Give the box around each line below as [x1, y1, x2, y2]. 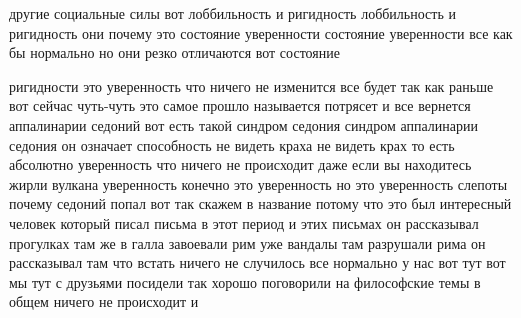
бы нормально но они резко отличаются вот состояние [9, 42, 340, 63]
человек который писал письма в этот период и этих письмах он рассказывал [9, 212, 479, 233]
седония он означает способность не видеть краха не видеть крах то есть [9, 134, 455, 155]
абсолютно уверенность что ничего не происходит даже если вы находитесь [9, 154, 472, 175]
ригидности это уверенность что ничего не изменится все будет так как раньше [9, 75, 494, 96]
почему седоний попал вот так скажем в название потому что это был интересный [9, 193, 512, 214]
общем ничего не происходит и [9, 291, 199, 312]
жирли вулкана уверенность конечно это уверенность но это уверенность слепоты [9, 173, 508, 194]
